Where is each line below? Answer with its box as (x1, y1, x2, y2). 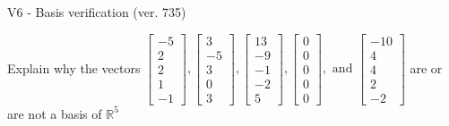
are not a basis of (7, 104, 102, 122)
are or (410, 58, 443, 77)
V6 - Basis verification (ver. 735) (7, 3, 186, 21)
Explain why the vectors (7, 58, 141, 77)
